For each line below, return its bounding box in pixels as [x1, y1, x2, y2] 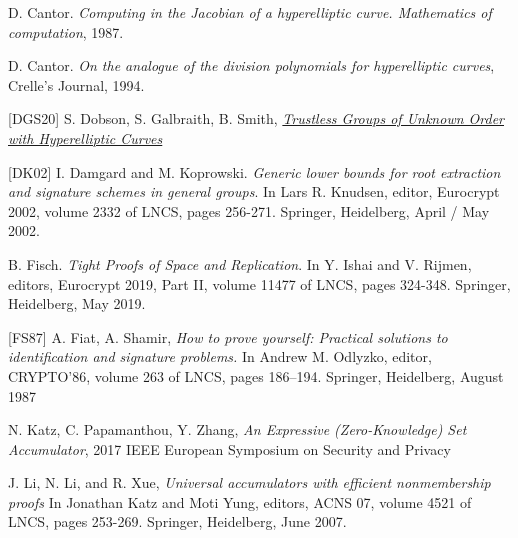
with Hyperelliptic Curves [8, 127, 163, 148]
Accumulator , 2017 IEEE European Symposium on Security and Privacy [8, 438, 451, 459]
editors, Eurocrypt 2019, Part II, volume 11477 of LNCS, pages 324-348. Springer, [8, 273, 511, 294]
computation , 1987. [8, 21, 124, 42]
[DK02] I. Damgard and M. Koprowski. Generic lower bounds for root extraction [8, 161, 501, 182]
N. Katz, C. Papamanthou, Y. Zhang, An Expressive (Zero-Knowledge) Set [8, 419, 467, 440]
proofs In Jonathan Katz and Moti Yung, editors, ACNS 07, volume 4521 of [8, 491, 472, 512]
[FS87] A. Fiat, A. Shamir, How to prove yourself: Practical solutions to [8, 326, 448, 347]
